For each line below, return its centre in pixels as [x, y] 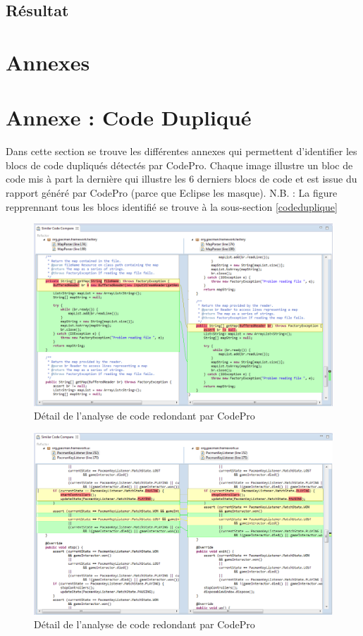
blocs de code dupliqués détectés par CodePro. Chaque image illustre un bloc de [179, 165]
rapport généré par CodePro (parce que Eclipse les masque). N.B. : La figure [172, 193]
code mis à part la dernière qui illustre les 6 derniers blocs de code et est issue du [181, 179]
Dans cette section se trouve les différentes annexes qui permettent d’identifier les [181, 151]
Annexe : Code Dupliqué [129, 117]
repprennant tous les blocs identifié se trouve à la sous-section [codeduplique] [172, 206]
